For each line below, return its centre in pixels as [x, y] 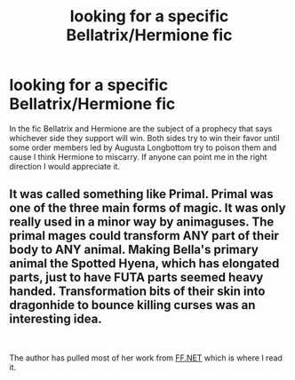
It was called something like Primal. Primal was [141, 194]
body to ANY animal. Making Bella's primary [134, 250]
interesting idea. [56, 319]
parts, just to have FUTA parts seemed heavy [136, 277]
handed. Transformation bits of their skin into [137, 292]
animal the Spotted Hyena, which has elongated [144, 264]
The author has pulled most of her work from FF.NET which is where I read [146, 358]
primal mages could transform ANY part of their [144, 236]
